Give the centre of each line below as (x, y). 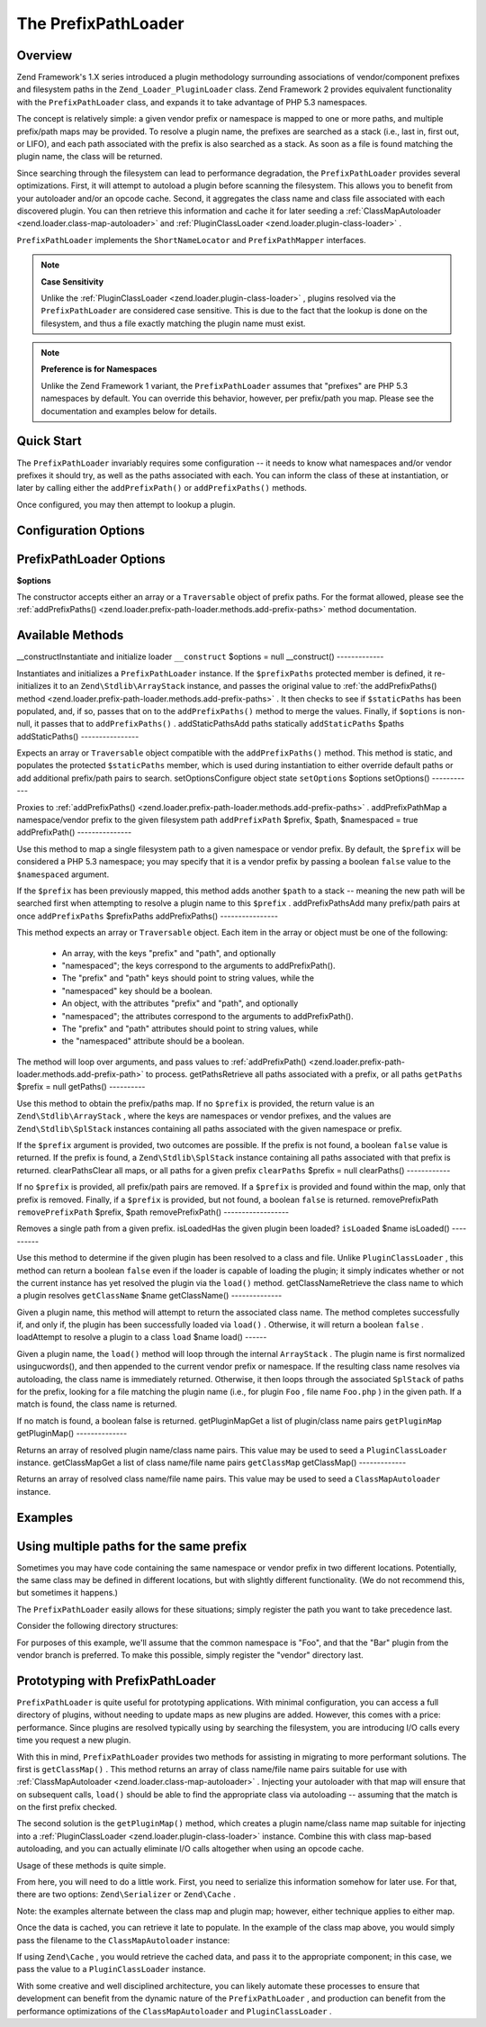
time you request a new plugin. (74, 1740)
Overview (45, 55)
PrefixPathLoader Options (91, 559)
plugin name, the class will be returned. (90, 157)
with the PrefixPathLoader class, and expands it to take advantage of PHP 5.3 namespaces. (192, 102)
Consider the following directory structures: (98, 1626)
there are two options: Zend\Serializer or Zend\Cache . (126, 1895)
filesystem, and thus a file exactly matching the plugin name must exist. (173, 323)
